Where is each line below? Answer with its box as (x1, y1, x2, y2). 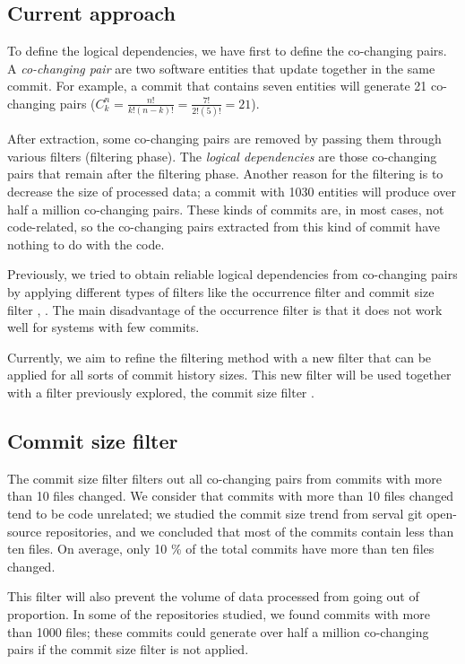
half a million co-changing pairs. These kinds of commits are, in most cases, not (7, 199, 444, 218)
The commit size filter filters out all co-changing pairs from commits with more (7, 468, 443, 487)
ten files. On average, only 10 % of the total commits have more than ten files (7, 539, 435, 558)
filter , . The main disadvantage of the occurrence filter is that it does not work (7, 300, 443, 319)
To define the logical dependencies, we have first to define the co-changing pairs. (7, 41, 447, 60)
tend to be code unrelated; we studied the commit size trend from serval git (7, 504, 423, 522)
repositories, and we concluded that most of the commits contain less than (45, 521, 454, 540)
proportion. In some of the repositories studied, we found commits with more (7, 604, 430, 623)
